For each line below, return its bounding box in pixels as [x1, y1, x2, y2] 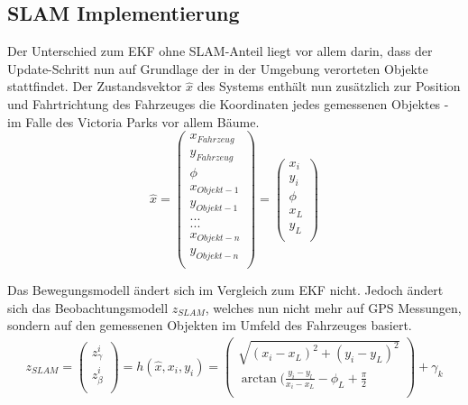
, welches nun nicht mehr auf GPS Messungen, [205, 298, 462, 317]
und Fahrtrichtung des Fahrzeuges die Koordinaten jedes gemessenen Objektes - [7, 94, 449, 113]
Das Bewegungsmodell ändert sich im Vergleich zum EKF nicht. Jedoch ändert [7, 281, 444, 299]
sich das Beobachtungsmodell [7, 298, 169, 317]
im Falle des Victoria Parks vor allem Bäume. [7, 112, 260, 131]
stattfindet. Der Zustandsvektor [7, 77, 182, 96]
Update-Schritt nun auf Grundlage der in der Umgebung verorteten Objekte [7, 59, 428, 78]
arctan [241, 372, 277, 385]
